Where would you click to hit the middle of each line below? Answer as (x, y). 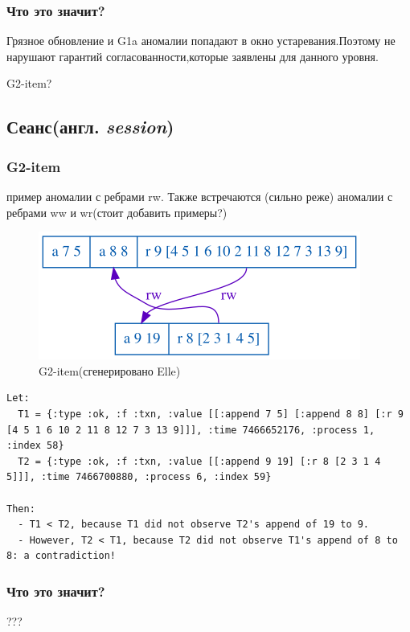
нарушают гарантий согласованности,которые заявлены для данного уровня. (193, 56)
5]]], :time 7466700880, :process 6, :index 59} (139, 477)
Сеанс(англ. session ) (90, 127)
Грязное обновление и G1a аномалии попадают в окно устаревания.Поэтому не (201, 41)
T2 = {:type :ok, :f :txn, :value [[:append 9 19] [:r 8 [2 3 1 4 (199, 461)
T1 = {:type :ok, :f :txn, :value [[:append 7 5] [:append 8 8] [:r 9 (211, 414)
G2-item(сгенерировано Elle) (110, 370)
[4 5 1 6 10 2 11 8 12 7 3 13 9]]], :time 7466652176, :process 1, (191, 430)
